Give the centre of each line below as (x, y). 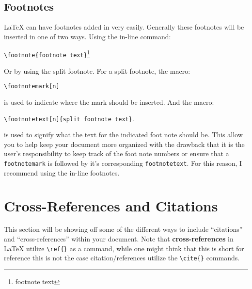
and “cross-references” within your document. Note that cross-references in (119, 238)
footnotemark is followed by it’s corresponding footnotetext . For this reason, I (123, 163)
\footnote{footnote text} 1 (47, 54)
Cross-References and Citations (111, 206)
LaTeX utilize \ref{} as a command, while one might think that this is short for (124, 248)
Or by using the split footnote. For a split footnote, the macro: (97, 71)
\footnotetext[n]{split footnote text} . (69, 118)
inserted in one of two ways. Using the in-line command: (87, 36)
